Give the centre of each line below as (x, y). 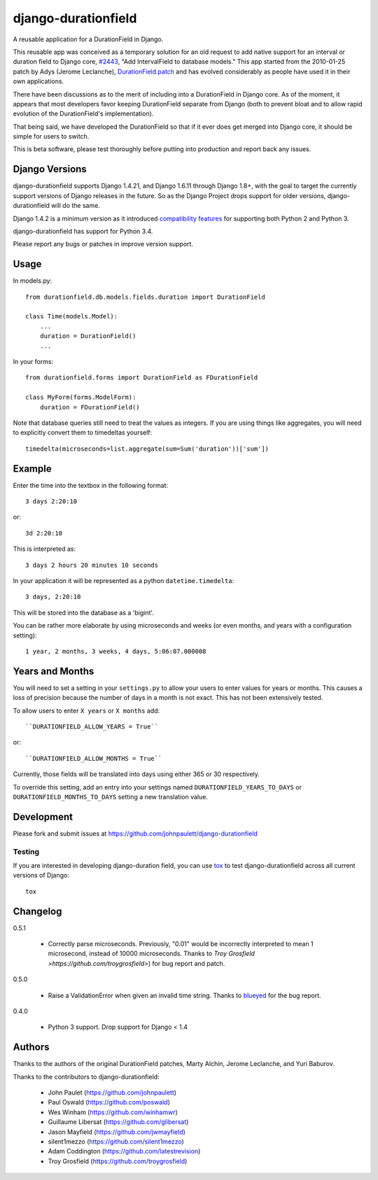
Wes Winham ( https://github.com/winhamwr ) (113, 1112)
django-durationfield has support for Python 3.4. (83, 231)
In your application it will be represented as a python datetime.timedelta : (124, 580)
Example (32, 469)
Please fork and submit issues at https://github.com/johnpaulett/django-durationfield (135, 834)
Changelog (37, 911)
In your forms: (33, 361)
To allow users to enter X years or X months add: (86, 710)
